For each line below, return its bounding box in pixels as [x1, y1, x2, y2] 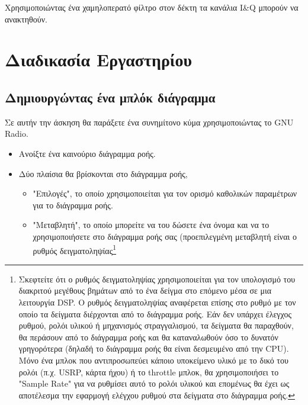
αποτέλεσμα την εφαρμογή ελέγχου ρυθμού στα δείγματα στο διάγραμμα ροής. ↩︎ [18, 388, 295, 401]
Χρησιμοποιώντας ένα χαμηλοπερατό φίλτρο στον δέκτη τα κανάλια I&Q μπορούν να [5, 1, 299, 13]
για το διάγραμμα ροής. [33, 198, 113, 211]
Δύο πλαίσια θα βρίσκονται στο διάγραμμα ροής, [18, 167, 188, 179]
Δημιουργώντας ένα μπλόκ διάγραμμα [5, 88, 216, 106]
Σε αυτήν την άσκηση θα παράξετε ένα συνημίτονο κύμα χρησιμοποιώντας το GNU [5, 115, 294, 128]
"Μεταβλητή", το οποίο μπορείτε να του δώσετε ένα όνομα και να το [33, 218, 269, 231]
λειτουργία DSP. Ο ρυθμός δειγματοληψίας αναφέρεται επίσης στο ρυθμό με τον [18, 295, 296, 308]
